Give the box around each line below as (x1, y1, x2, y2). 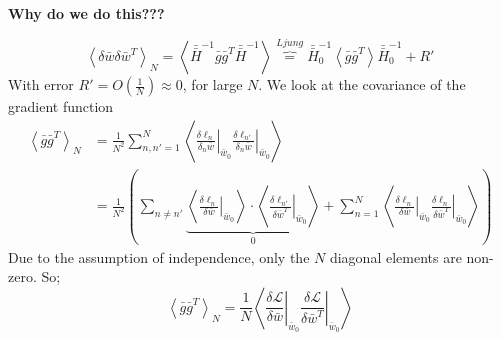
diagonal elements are (329, 246, 462, 267)
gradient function (8, 96, 114, 117)
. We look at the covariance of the (258, 74, 466, 95)
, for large (182, 74, 243, 95)
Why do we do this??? (8, 3, 165, 23)
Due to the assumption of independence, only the (8, 246, 310, 267)
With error (8, 74, 74, 95)
